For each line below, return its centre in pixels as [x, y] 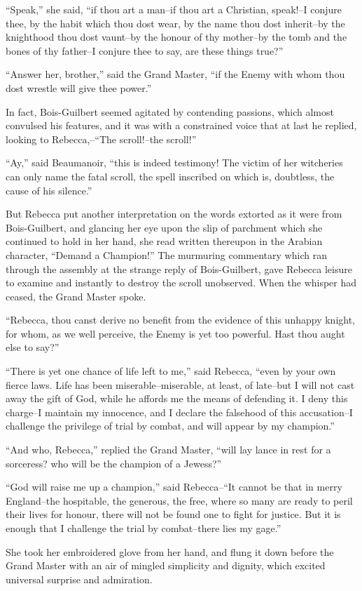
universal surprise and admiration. [79, 579]
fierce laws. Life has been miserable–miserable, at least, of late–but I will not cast [180, 384]
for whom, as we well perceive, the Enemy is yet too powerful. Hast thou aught [175, 333]
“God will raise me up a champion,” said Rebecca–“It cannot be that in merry [174, 487]
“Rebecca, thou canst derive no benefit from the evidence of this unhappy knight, [180, 320]
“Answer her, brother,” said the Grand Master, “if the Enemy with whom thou [175, 74]
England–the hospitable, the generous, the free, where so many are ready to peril [179, 500]
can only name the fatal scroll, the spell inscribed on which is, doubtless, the [170, 176]
